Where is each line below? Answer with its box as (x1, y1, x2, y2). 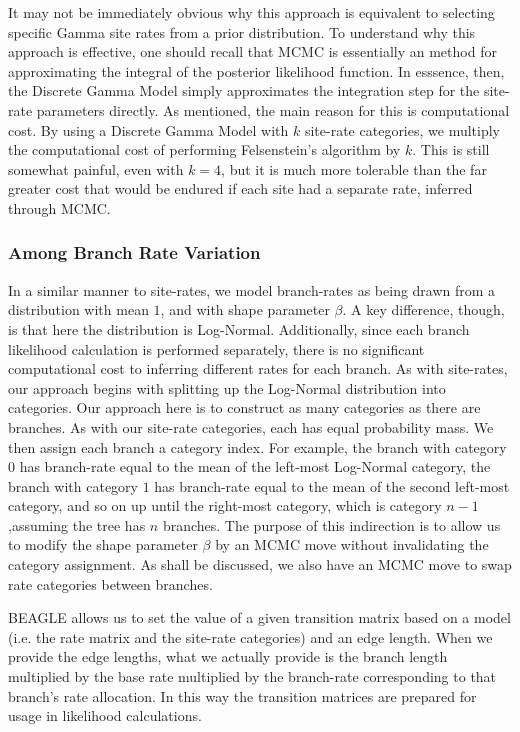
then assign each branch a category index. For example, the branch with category (8, 436, 507, 457)
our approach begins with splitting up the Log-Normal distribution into (8, 377, 446, 398)
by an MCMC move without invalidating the (215, 534, 489, 555)
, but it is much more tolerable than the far (221, 158, 487, 179)
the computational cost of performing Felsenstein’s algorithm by (8, 139, 401, 160)
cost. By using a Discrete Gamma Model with (8, 119, 289, 140)
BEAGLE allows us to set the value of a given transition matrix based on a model (8, 607, 511, 628)
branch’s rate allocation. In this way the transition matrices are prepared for (8, 685, 477, 706)
